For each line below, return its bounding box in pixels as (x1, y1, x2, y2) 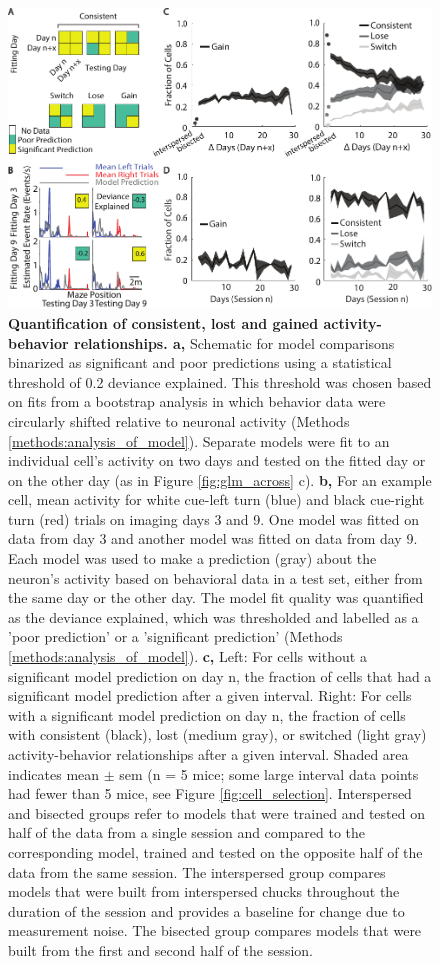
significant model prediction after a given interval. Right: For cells (8, 685, 412, 706)
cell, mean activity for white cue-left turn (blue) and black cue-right (8, 489, 425, 510)
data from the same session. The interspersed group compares (8, 861, 386, 882)
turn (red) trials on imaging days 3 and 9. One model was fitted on (8, 508, 420, 529)
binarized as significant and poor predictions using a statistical (8, 352, 392, 373)
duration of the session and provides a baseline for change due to (8, 900, 405, 921)
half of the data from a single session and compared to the (8, 822, 365, 843)
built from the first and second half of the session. (8, 939, 313, 960)
